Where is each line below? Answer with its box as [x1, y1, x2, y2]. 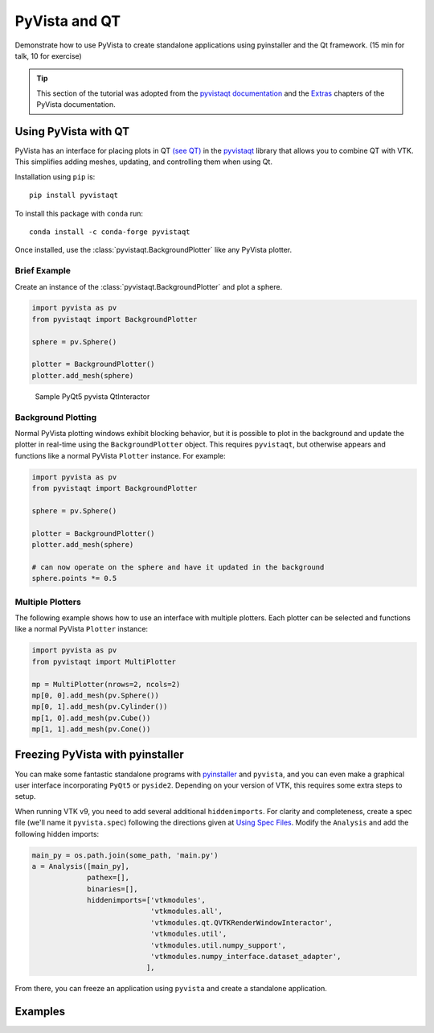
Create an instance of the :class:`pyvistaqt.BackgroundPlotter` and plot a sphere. [14, 282, 283, 291]
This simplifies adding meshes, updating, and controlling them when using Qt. [14, 157, 273, 167]
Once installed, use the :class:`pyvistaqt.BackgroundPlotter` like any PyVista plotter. [14, 245, 293, 255]
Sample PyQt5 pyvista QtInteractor [35, 391, 150, 401]
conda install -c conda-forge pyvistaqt [29, 227, 190, 237]
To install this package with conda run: [14, 208, 144, 218]
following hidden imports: [14, 829, 100, 838]
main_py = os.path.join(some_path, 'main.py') [31, 850, 219, 860]
